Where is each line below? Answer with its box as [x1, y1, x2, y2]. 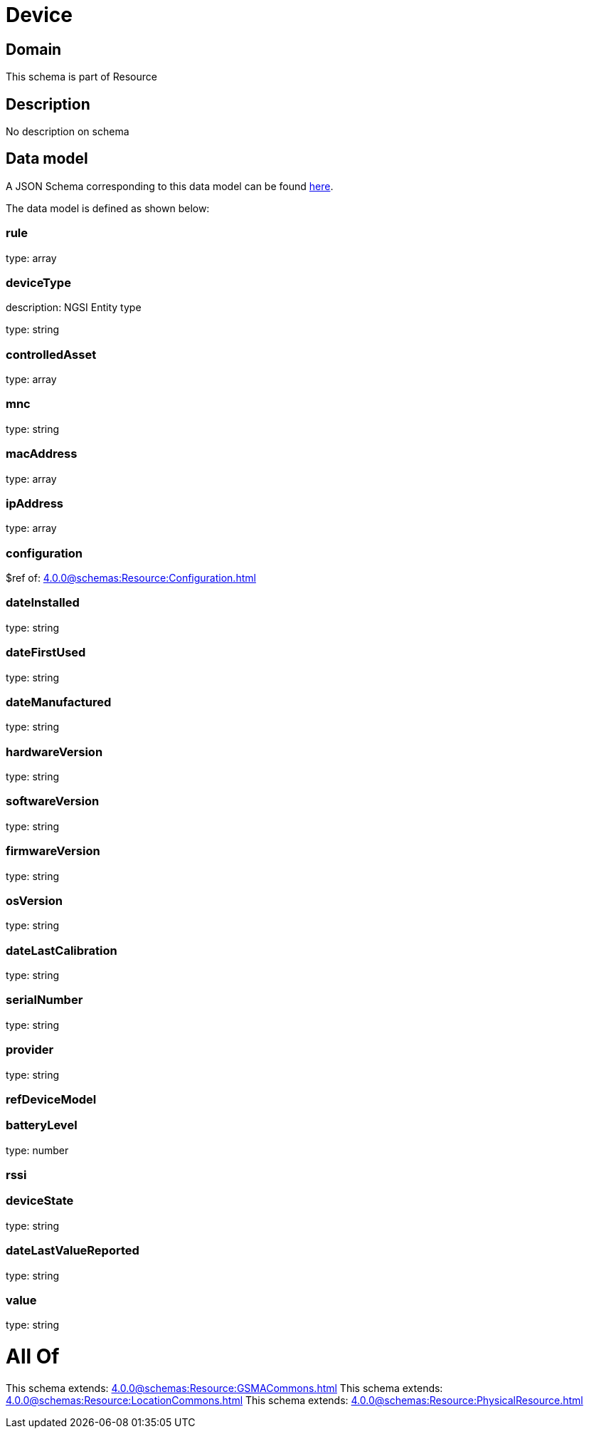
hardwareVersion [6, 744, 103, 759]
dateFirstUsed [6, 645, 86, 660]
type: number [6, 1143, 69, 1156]
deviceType [6, 275, 71, 290]
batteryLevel [6, 1118, 78, 1133]
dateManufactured [6, 694, 112, 709]
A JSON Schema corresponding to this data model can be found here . [6, 179, 334, 192]
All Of [6, 1344, 60, 1369]
